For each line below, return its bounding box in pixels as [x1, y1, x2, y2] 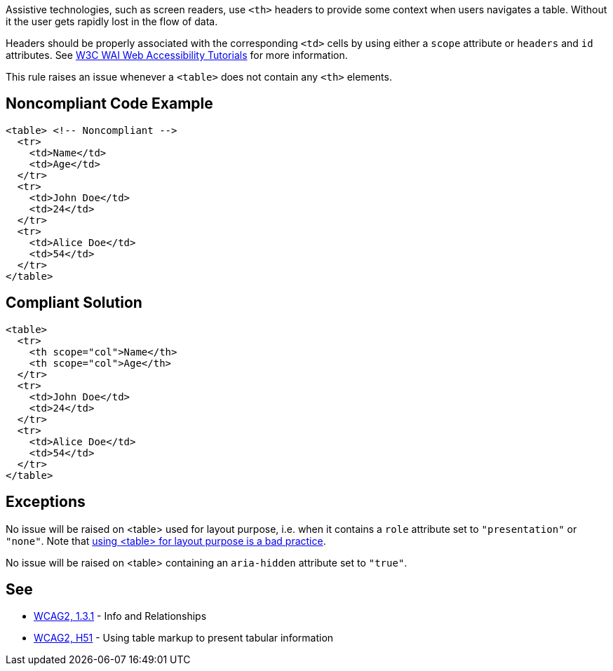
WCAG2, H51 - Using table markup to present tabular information [34, 632, 334, 644]
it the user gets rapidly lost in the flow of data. [6, 15, 218, 27]
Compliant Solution [6, 294, 142, 312]
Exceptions [6, 493, 86, 511]
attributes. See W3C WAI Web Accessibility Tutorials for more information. [6, 49, 348, 61]
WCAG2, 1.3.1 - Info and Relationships [34, 610, 207, 623]
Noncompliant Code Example [6, 95, 213, 113]
